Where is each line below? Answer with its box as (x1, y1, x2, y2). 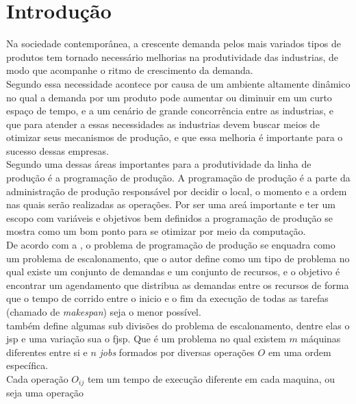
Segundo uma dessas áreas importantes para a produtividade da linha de (6, 157, 311, 171)
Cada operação (6, 371, 68, 386)
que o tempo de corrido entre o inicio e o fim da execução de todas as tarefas (6, 291, 329, 305)
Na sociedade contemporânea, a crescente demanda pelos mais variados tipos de (6, 36, 341, 51)
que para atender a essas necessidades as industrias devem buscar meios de (6, 116, 320, 131)
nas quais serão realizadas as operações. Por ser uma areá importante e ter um (6, 197, 335, 212)
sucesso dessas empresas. (6, 143, 109, 157)
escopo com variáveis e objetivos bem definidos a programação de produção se (6, 210, 333, 225)
